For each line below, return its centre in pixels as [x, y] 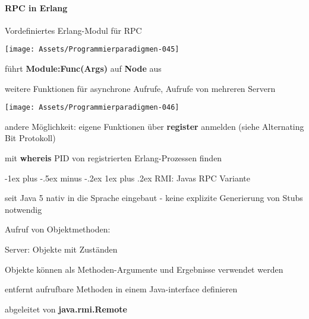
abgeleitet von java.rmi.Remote [66, 309]
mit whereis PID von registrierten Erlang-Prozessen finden [113, 158]
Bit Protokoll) [30, 138]
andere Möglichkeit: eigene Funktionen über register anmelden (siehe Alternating [154, 126]
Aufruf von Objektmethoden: [58, 229]
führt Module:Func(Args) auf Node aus [83, 68]
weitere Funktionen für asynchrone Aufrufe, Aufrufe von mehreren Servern [140, 88]
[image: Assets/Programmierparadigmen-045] [92, 50]
